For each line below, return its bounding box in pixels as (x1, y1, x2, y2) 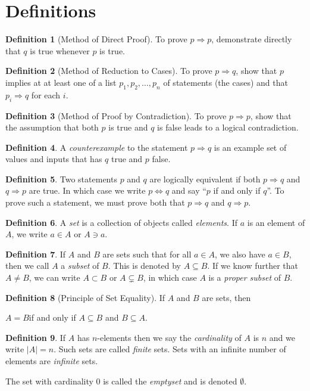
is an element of (247, 216, 305, 228)
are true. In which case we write (29, 184, 146, 197)
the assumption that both (5, 121, 99, 134)
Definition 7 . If (5, 247, 66, 260)
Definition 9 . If (5, 331, 66, 343)
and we (269, 331, 295, 343)
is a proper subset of (208, 271, 281, 284)
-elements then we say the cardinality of (97, 331, 242, 343)
